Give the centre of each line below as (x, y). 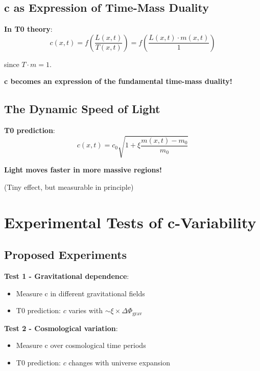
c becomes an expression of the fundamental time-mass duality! (118, 81)
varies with (86, 310)
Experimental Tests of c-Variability (130, 222)
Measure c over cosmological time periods (81, 345)
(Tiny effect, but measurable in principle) (69, 187)
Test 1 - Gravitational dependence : (67, 276)
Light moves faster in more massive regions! (83, 170)
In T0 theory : (28, 29)
